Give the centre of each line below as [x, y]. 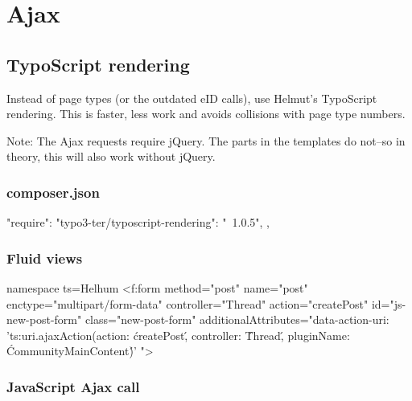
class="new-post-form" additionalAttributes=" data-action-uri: [237, 319]
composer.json [53, 192]
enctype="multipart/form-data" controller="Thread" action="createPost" [187, 303]
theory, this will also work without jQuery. [111, 156]
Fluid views [45, 258]
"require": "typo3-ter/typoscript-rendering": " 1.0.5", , [138, 222]
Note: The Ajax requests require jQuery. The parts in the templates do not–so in [206, 140]
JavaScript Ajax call [73, 386]
